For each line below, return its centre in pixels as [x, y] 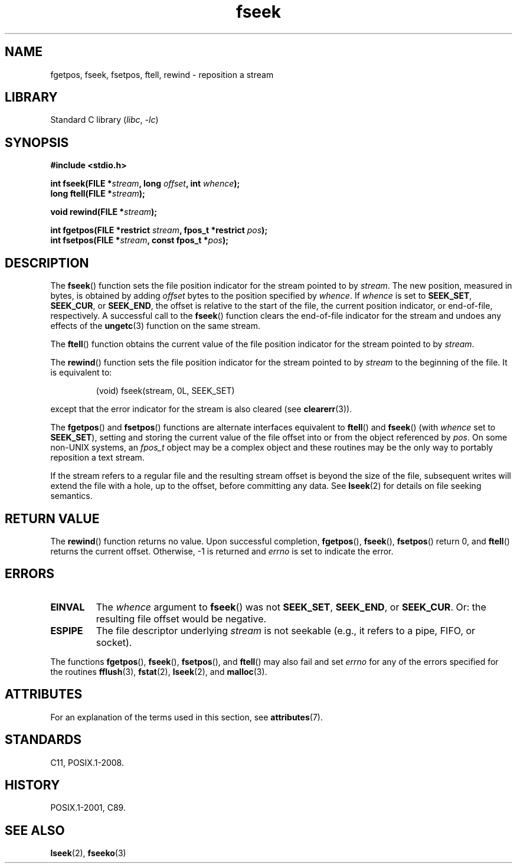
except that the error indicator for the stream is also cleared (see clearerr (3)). [201, 409]
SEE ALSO [35, 830]
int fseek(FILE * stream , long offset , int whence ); [145, 184]
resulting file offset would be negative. [181, 619]
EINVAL [68, 607]
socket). [114, 642]
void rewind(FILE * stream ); [104, 212]
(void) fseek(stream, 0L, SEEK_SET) [165, 391]
